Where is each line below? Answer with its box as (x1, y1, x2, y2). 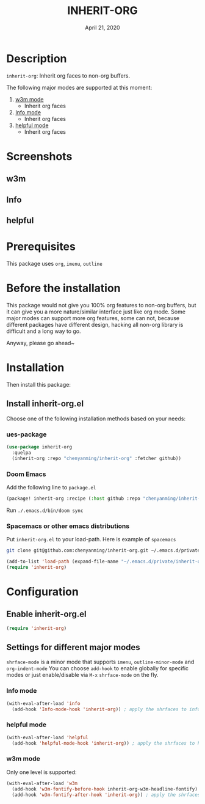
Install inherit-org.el (6, 398, 84, 409)
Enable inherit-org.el (6, 609, 87, 619)
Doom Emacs (6, 470, 46, 478)
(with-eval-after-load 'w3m (6, 780, 78, 786)
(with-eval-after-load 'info (6, 700, 81, 706)
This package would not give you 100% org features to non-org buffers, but (6, 301, 196, 309)
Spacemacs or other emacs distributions (6, 522, 130, 530)
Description (6, 51, 67, 65)
